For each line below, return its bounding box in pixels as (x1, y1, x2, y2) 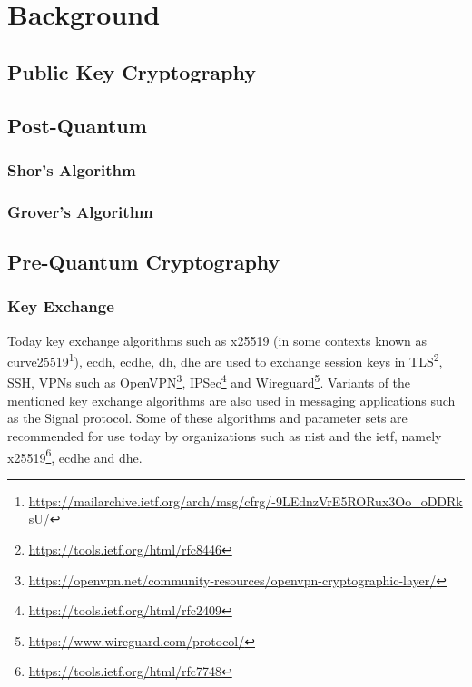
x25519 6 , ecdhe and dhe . (7, 445, 143, 466)
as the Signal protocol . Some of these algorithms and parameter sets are (7, 408, 408, 427)
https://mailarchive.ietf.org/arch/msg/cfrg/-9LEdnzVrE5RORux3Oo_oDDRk (28, 491, 463, 510)
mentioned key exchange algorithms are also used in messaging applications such (7, 390, 456, 409)
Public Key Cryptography (7, 57, 257, 85)
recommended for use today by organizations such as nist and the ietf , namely (7, 426, 442, 445)
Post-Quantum (7, 111, 147, 139)
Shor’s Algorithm (7, 158, 136, 181)
